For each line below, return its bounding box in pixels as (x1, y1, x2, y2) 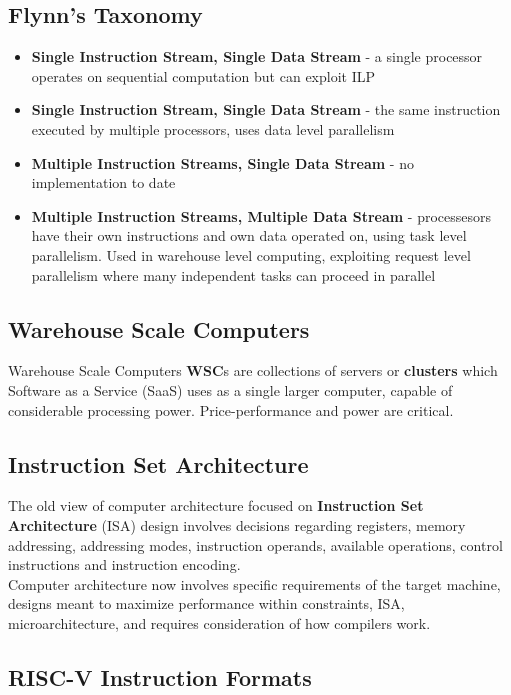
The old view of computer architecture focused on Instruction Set (8, 495, 424, 516)
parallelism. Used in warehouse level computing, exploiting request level (31, 244, 471, 265)
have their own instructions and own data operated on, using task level (31, 225, 467, 246)
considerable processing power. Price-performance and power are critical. (8, 399, 454, 420)
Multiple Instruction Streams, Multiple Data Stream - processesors (31, 205, 492, 226)
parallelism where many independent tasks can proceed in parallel (31, 264, 436, 285)
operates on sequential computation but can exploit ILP (31, 65, 376, 86)
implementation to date (31, 172, 176, 193)
